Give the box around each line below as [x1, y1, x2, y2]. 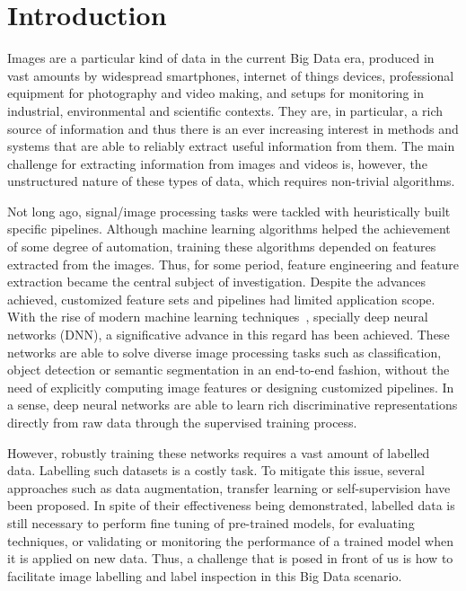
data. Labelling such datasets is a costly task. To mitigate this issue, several [7, 461, 425, 480]
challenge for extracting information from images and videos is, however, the [7, 154, 427, 172]
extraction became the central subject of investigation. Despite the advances [7, 272, 426, 291]
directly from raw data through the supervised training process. [7, 413, 357, 431]
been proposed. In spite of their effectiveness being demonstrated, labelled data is [7, 496, 455, 515]
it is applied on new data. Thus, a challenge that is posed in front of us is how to [7, 549, 453, 568]
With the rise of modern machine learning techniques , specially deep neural [7, 307, 428, 326]
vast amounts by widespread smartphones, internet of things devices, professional [7, 66, 454, 84]
